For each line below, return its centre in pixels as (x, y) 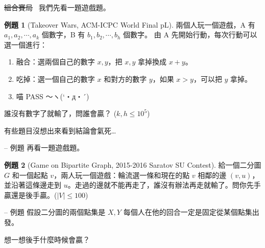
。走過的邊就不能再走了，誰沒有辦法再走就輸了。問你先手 (164, 185)
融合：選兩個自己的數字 (55, 62)
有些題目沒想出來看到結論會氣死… (60, 130)
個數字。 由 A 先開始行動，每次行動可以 (190, 35)
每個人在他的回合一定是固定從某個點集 (188, 212)
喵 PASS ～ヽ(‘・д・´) (53, 96)
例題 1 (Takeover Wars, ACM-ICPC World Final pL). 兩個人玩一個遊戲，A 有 (130, 24)
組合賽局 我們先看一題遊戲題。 (57, 7)
